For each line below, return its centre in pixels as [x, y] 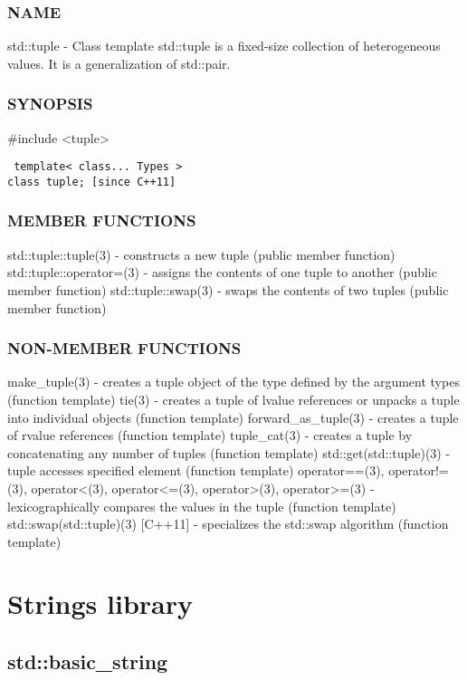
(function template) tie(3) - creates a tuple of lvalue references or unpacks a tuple [233, 399]
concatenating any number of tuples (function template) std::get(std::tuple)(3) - [229, 452]
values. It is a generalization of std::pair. [119, 63]
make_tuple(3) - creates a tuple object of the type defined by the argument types [233, 382]
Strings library [100, 603]
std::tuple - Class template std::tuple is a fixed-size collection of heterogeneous [224, 46]
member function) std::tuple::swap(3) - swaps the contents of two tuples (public [228, 289]
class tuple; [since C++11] [92, 182]
